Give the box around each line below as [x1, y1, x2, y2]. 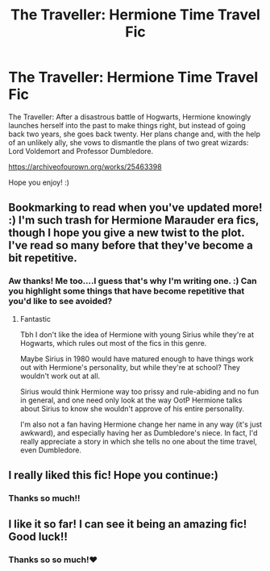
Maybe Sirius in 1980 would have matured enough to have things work [19, 353, 254, 364]
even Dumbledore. [19, 445, 82, 455]
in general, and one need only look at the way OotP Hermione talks [19, 395, 243, 405]
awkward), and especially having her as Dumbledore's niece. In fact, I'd [19, 427, 258, 437]
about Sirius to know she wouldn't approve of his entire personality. [19, 403, 244, 413]
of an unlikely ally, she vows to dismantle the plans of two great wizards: [8, 137, 249, 147]
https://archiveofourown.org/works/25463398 [8, 161, 163, 171]
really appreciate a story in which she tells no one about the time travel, [19, 436, 258, 446]
